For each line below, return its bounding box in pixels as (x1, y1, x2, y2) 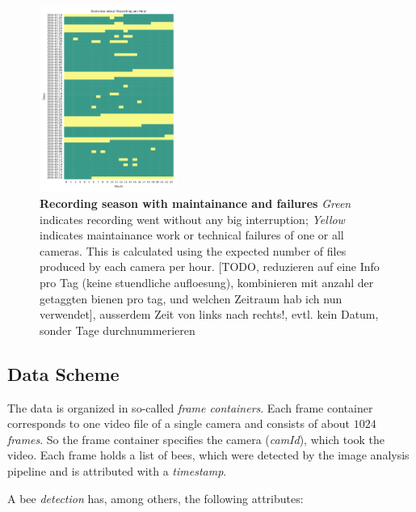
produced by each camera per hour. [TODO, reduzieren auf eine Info (40, 258, 380, 275)
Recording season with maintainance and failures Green (40, 195, 351, 211)
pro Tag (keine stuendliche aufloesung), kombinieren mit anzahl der (40, 273, 374, 290)
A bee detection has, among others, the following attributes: (7, 489, 304, 506)
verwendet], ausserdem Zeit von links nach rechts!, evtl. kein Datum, (40, 306, 379, 323)
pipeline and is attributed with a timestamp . (7, 462, 227, 479)
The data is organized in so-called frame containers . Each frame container (7, 399, 373, 416)
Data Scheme (7, 361, 120, 386)
